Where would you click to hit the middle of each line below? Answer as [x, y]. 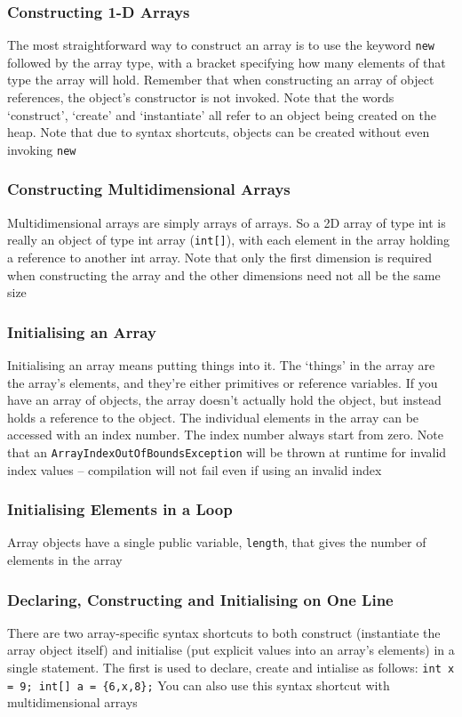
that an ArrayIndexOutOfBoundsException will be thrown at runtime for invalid [227, 451]
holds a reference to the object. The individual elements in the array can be [213, 417]
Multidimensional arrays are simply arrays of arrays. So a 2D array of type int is [227, 222]
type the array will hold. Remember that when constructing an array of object [221, 80]
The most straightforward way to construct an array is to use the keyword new [221, 45]
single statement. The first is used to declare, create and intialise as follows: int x [231, 668]
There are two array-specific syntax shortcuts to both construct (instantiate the [224, 632]
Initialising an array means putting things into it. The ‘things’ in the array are [221, 364]
